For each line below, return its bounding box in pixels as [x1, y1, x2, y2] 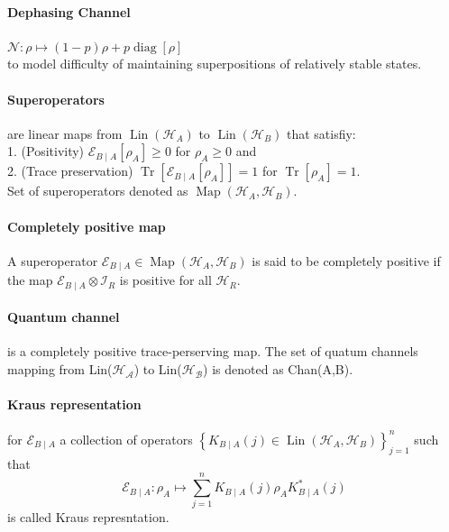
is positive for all [119, 271, 212, 289]
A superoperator [7, 251, 98, 270]
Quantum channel [7, 307, 120, 326]
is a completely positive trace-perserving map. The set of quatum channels [7, 342, 418, 361]
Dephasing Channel [7, 2, 131, 21]
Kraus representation [7, 395, 142, 414]
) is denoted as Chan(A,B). [203, 360, 353, 379]
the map [7, 271, 53, 289]
